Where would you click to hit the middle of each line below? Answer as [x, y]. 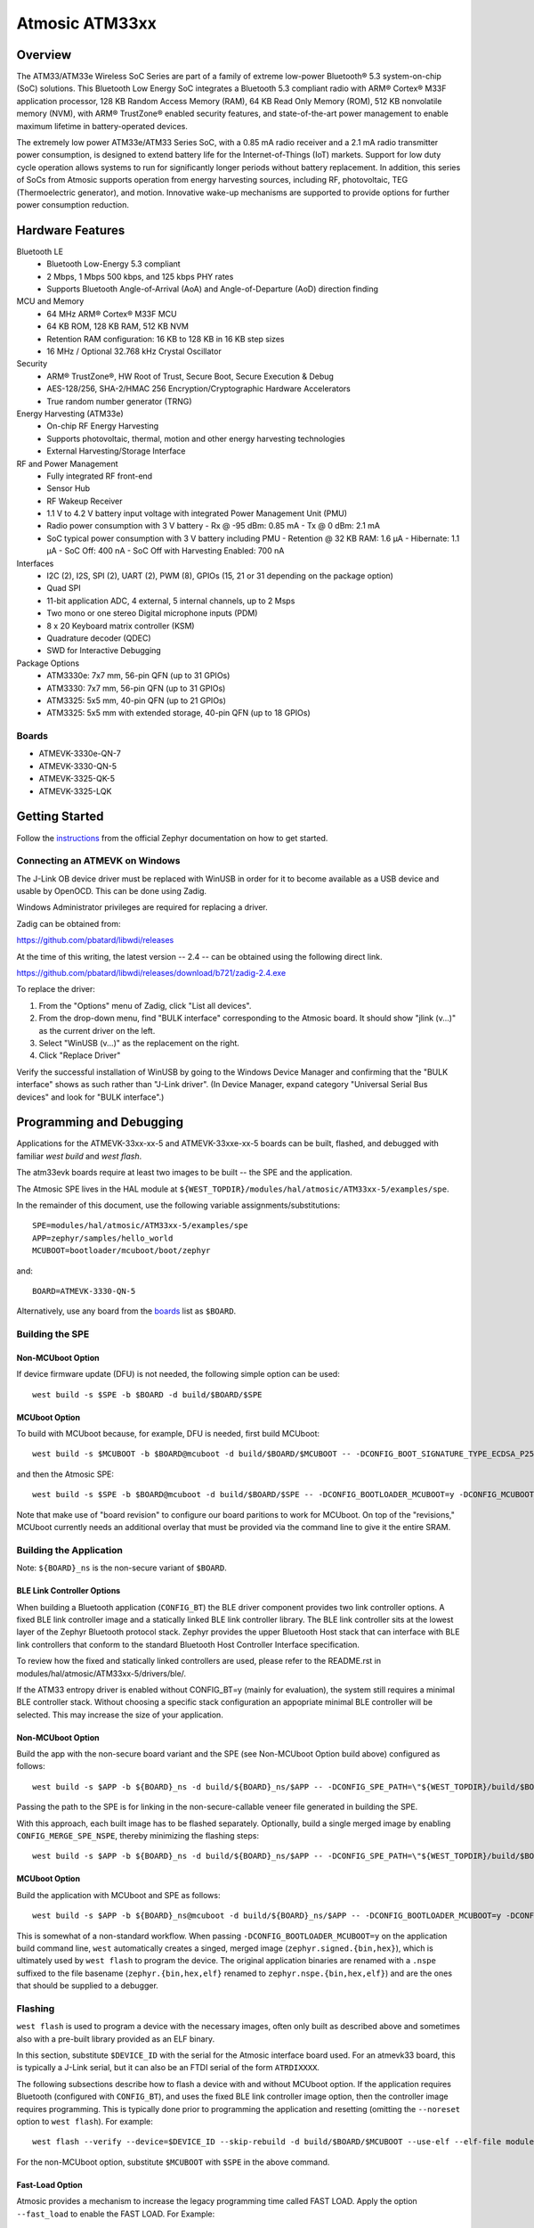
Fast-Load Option [50, 2184]
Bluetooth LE [40, 251]
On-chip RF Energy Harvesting [103, 426]
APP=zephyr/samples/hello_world [103, 1238]
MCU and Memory [50, 301]
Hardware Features [71, 230]
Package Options [48, 663]
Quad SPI [64, 588]
